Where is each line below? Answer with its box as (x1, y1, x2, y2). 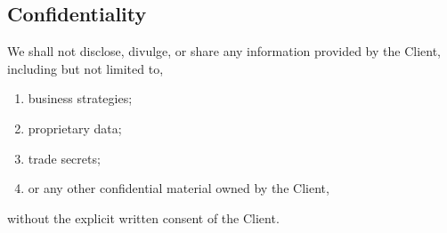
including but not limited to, (7, 59, 164, 77)
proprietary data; (28, 118, 122, 137)
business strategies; (28, 89, 133, 108)
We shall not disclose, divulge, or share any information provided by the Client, (7, 42, 442, 60)
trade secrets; (28, 149, 101, 167)
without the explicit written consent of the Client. (7, 208, 280, 227)
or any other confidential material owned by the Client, (28, 179, 329, 197)
